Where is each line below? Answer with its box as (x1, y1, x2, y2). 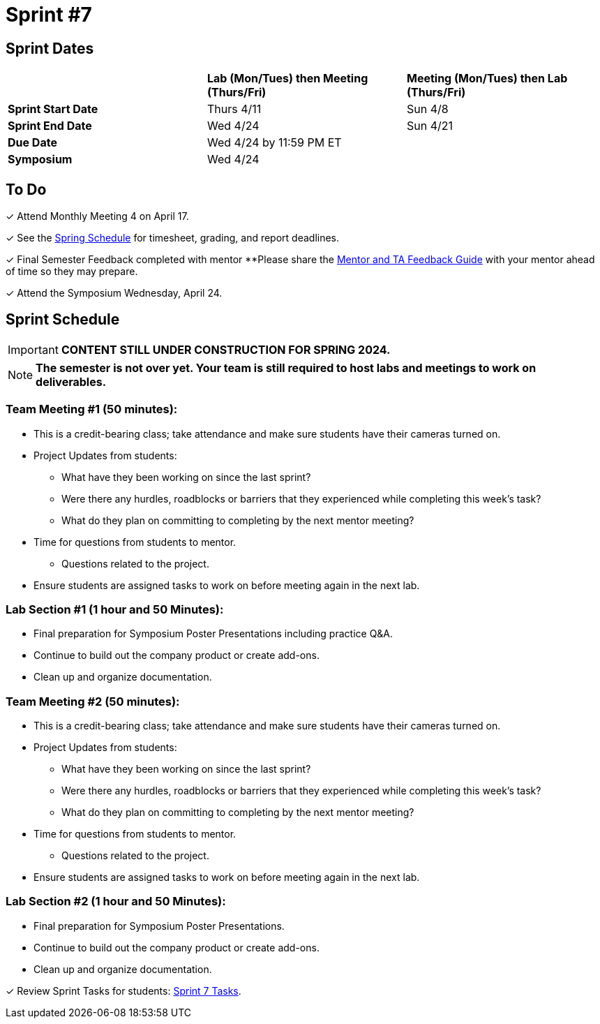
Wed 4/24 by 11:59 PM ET (207, 135, 342, 150)
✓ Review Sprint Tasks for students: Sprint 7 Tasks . (6, 984, 241, 997)
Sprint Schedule (6, 311, 120, 329)
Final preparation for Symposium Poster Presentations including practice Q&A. (33, 628, 393, 640)
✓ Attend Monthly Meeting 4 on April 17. (6, 210, 189, 223)
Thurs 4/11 (207, 102, 262, 117)
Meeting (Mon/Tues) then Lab (406, 71, 568, 86)
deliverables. (36, 374, 107, 389)
